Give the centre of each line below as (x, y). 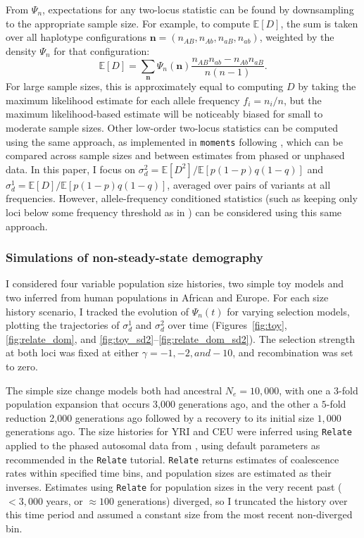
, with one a (305, 390)
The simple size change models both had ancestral (114, 390)
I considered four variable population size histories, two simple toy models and (175, 283)
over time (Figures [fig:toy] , (227, 325)
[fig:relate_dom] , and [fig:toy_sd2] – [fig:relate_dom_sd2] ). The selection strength (180, 338)
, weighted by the (297, 37)
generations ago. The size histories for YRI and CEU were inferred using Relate (179, 431)
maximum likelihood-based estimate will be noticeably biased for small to (164, 114)
